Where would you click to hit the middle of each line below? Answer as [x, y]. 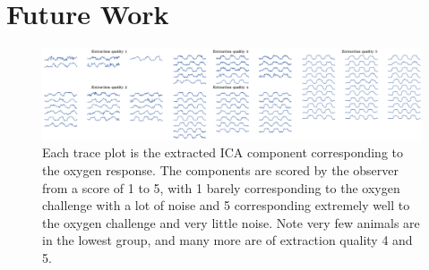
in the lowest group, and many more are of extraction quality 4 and [227, 240]
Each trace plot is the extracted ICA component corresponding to [223, 152]
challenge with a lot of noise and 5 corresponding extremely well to [226, 205]
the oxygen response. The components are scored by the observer [220, 170]
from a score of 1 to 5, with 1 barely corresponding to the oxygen [221, 187]
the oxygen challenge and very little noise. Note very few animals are [231, 222]
